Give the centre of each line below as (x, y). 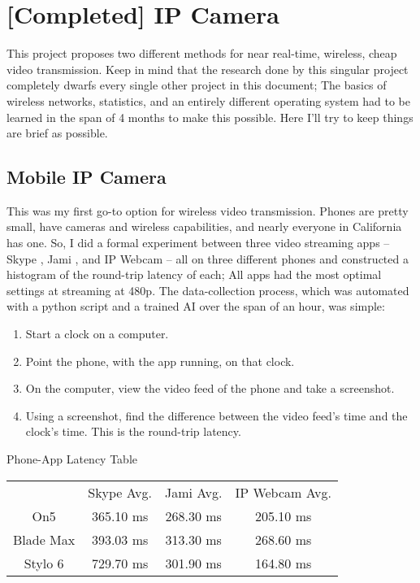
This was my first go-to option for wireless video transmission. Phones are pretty (208, 210)
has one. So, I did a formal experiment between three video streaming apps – (198, 243)
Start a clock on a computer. (97, 334)
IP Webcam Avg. (283, 492)
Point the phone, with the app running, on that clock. (160, 361)
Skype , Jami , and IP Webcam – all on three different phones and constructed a (208, 258)
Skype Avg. (120, 492)
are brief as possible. (57, 133)
